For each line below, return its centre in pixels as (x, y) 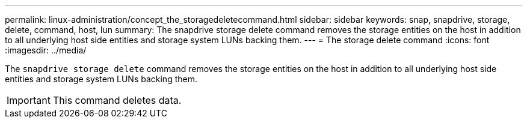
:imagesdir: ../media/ (46, 50)
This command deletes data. (117, 100)
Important (29, 100)
